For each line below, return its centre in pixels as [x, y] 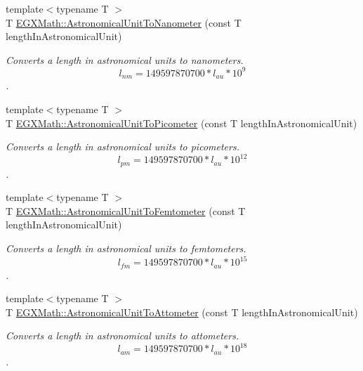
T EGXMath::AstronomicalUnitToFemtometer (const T [126, 210]
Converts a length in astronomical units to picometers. [123, 147]
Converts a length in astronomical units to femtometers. [126, 248]
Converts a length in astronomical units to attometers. [123, 336]
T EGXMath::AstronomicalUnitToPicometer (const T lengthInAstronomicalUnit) [181, 123]
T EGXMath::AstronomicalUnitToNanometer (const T [124, 22]
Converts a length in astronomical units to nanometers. [125, 59]
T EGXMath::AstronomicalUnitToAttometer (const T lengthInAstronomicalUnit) [182, 312]
